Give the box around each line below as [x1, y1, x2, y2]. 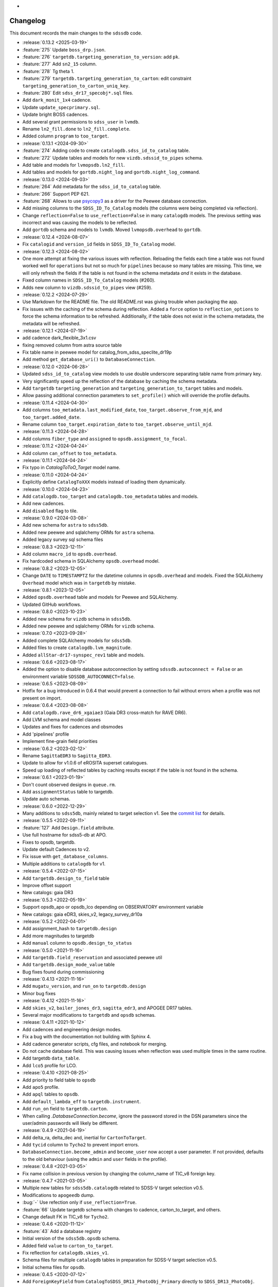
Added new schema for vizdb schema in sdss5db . [22, 616, 131, 622]
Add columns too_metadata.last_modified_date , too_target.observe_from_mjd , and [22, 407, 222, 413]
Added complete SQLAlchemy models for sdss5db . [22, 637, 132, 643]
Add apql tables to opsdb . [22, 1091, 79, 1098]
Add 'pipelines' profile [22, 731, 69, 737]
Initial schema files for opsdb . [22, 1264, 85, 1270]
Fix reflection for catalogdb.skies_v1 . [22, 1249, 109, 1256]
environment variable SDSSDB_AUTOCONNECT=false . [22, 673, 135, 680]
